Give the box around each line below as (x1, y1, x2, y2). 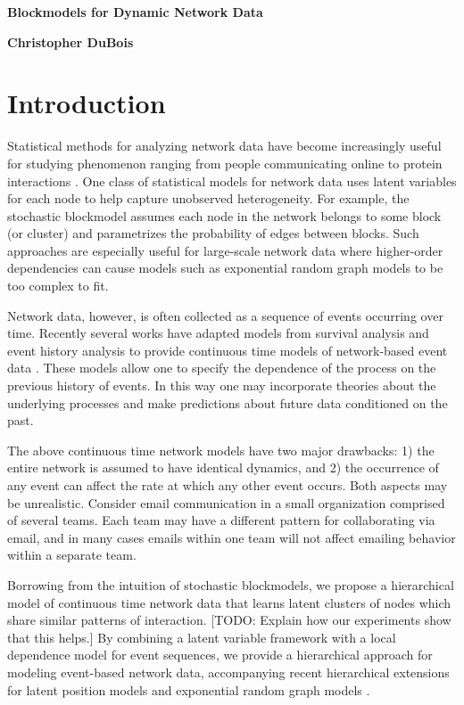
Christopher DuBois (7, 32, 134, 51)
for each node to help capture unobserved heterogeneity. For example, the (7, 189, 410, 208)
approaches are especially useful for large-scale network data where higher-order (7, 241, 443, 259)
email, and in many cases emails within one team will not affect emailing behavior (7, 528, 456, 546)
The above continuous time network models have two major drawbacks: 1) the (7, 440, 435, 459)
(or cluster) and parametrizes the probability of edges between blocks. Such (7, 224, 419, 242)
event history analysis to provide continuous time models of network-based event (7, 340, 448, 359)
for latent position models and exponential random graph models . (7, 680, 370, 699)
